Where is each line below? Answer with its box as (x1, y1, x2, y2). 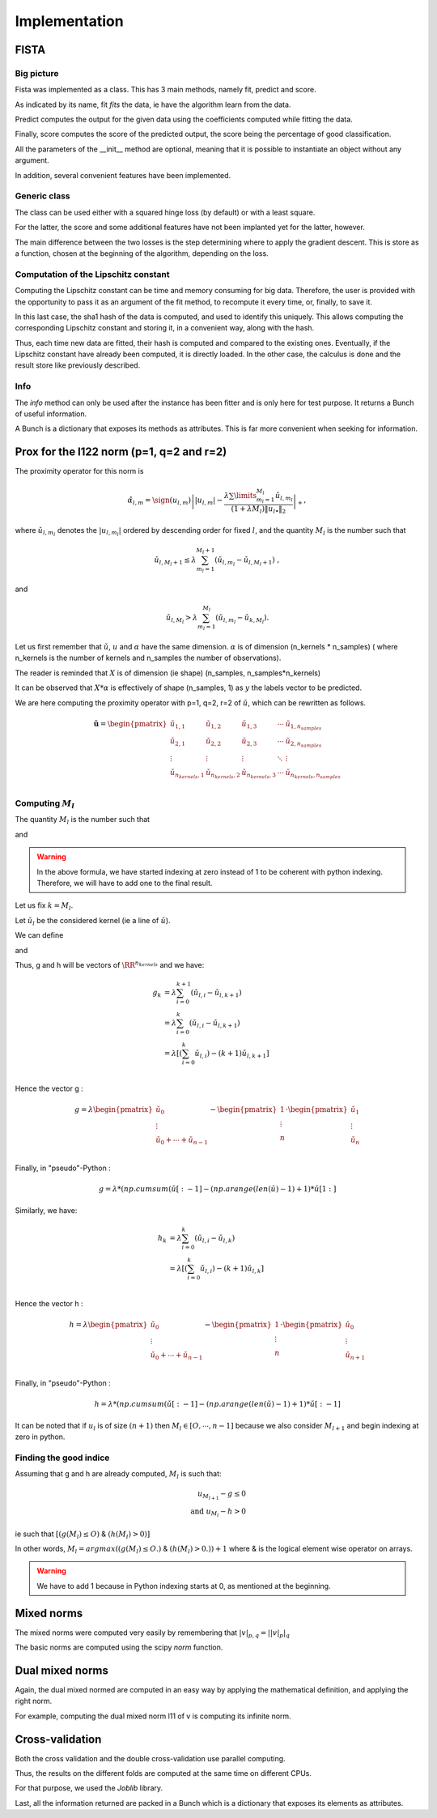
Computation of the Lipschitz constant (15, 268, 170, 279)
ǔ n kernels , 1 (170, 768, 205, 781)
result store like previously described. (15, 360, 141, 370)
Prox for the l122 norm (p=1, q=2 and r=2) (15, 445, 227, 459)
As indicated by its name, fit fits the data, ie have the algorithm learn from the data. (15, 100, 291, 109)
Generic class (15, 190, 70, 202)
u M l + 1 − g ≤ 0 (197, 1489, 247, 1501)
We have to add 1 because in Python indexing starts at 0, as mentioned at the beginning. (36, 1581, 331, 1590)
